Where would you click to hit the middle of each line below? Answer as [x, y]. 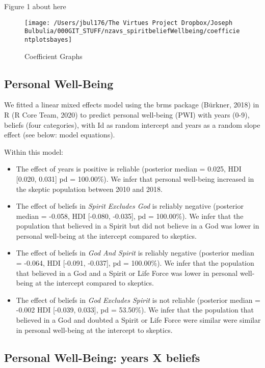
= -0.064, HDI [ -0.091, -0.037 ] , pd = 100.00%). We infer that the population [135, 263]
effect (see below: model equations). [60, 135]
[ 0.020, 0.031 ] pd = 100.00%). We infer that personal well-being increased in [135, 178]
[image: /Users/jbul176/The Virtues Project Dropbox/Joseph [129, 23]
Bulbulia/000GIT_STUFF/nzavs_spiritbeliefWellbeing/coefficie [132, 31]
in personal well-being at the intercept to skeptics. [94, 330]
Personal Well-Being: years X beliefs [102, 357]
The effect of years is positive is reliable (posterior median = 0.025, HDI [129, 169]
